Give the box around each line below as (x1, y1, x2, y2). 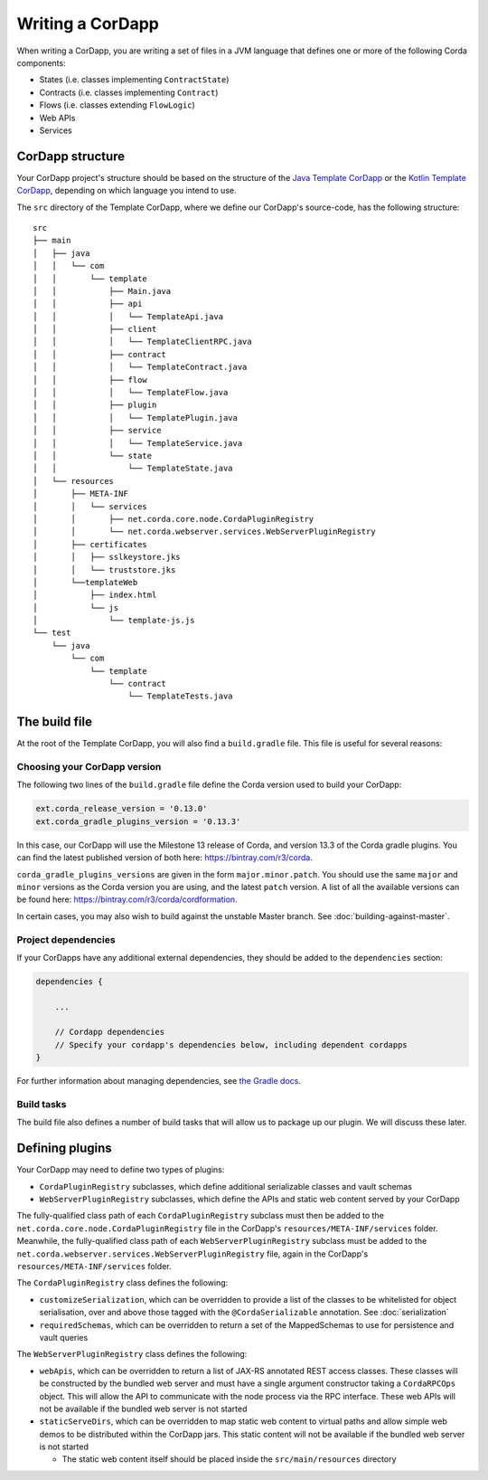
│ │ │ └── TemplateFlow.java (33, 387, 229, 398)
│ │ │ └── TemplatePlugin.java (33, 413, 239, 422)
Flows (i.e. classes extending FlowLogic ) (39, 100, 196, 110)
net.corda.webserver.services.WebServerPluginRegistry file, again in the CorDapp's (16, 1248, 369, 1259)
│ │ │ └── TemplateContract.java (33, 362, 248, 373)
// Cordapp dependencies (54, 1027, 165, 1038)
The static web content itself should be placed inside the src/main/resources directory (61, 1454, 397, 1465)
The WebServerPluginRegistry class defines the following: (16, 1349, 248, 1360)
